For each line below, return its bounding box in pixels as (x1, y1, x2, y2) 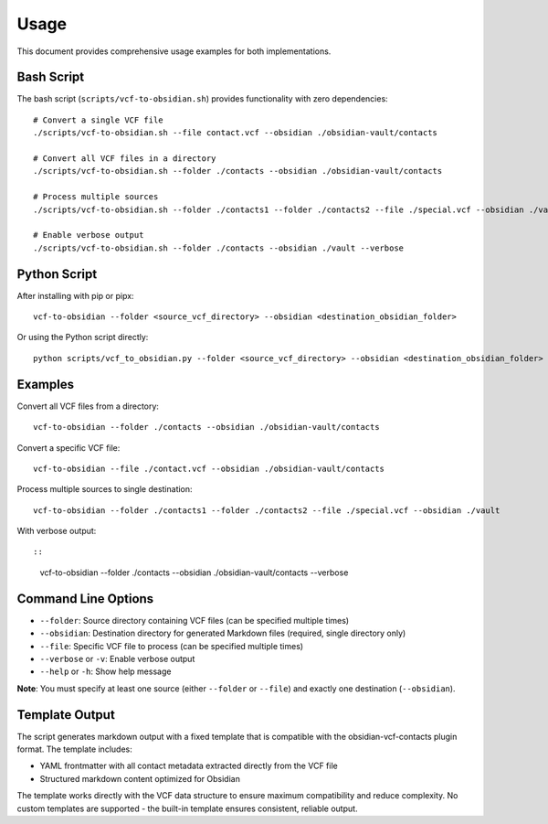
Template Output (16, 707, 116, 722)
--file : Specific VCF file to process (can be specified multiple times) (39, 640, 304, 651)
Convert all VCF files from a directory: (16, 401, 160, 412)
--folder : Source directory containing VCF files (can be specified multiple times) (39, 615, 350, 626)
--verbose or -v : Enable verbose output (39, 653, 195, 664)
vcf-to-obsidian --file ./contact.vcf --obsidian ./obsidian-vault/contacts (33, 463, 385, 474)
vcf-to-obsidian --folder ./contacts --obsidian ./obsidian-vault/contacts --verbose (39, 567, 349, 578)
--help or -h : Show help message (39, 666, 172, 677)
